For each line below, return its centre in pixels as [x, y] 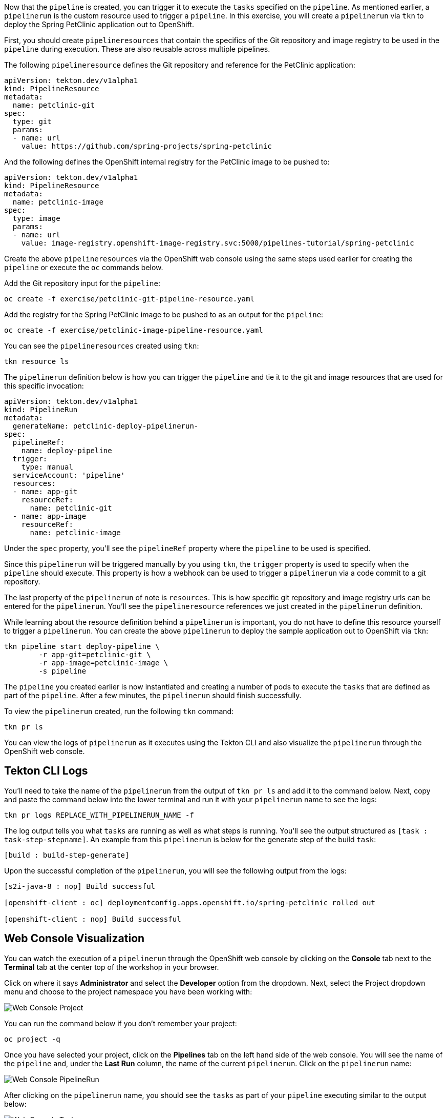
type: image [36, 218]
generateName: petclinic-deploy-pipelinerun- [105, 426]
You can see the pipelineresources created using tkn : [102, 346]
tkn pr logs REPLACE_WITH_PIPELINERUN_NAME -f [99, 815]
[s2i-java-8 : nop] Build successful [80, 886]
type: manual [47, 467]
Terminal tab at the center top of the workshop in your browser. [112, 967]
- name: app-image [49, 516]
